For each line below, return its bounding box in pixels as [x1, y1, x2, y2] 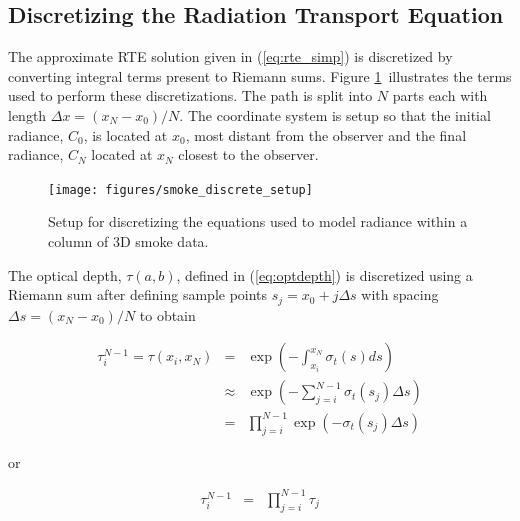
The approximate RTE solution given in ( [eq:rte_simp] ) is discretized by [8, 46, 453, 67]
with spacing [361, 284, 439, 305]
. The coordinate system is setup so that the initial [179, 104, 491, 125]
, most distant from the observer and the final [185, 124, 467, 145]
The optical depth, [8, 264, 122, 285]
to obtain [139, 304, 196, 325]
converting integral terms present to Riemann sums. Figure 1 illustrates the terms [8, 65, 512, 86]
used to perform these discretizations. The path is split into [8, 85, 373, 106]
